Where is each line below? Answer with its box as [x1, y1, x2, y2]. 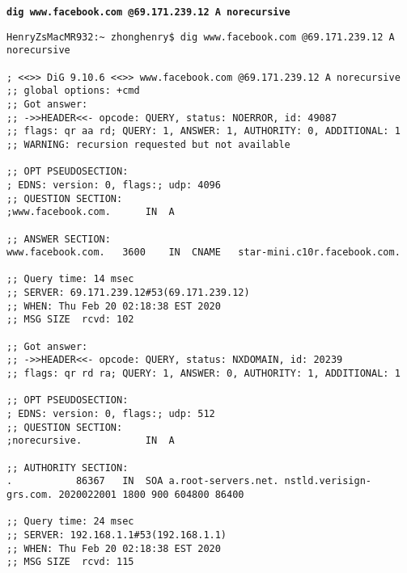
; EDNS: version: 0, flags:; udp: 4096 [6, 179, 221, 191]
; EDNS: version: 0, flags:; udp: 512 [6, 408, 215, 420]
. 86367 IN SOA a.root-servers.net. [6, 475, 279, 487]
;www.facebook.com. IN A [6, 206, 175, 218]
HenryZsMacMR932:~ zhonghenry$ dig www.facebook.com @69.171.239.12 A [6, 31, 395, 43]
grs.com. [6, 488, 53, 500]
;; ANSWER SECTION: [6, 233, 111, 245]
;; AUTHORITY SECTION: [6, 461, 129, 474]
